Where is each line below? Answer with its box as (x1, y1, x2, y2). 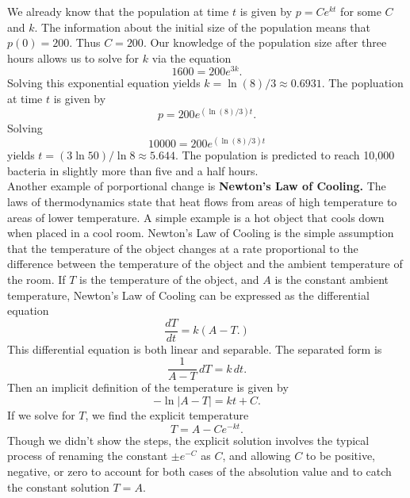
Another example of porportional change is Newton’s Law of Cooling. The (7, 178, 386, 194)
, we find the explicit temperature (85, 407, 249, 423)
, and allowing (222, 447, 291, 464)
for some (340, 3, 381, 19)
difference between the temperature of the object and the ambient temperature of (7, 255, 403, 272)
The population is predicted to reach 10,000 (182, 147, 395, 163)
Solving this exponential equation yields (7, 75, 201, 91)
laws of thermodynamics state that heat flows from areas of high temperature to (7, 193, 397, 210)
